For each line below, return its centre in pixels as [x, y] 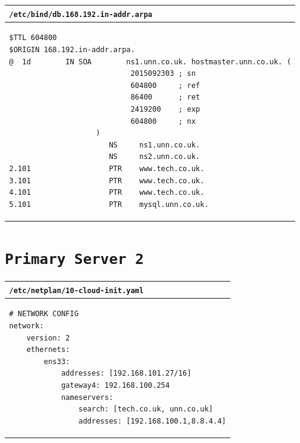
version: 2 [48, 338]
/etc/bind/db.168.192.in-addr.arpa [81, 14]
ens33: [57, 361]
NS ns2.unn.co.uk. [154, 157]
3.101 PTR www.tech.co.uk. [107, 181]
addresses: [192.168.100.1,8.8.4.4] [152, 421]
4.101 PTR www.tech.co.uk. [107, 193]
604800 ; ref [165, 85]
